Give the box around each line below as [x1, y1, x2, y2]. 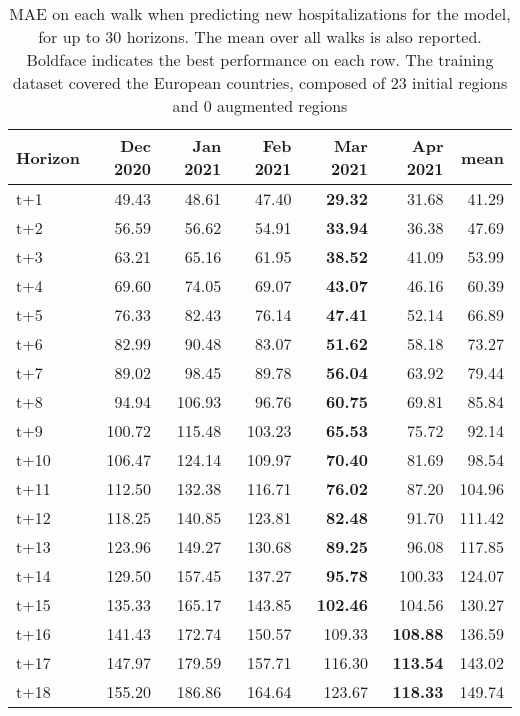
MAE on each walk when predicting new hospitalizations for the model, [9, 2, 511, 25]
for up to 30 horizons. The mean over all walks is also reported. [38, 25, 482, 48]
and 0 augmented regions [172, 94, 348, 117]
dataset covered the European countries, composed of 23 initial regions [12, 71, 508, 94]
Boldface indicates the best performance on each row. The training [26, 48, 494, 71]
